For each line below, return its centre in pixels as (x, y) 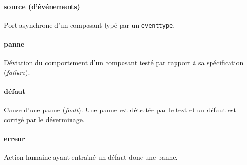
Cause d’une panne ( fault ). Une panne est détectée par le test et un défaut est (120, 110)
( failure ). (17, 72)
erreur (15, 138)
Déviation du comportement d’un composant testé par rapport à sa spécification (124, 63)
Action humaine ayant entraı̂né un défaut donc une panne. (91, 157)
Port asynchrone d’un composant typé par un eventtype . (89, 25)
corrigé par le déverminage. (44, 119)
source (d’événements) (42, 6)
